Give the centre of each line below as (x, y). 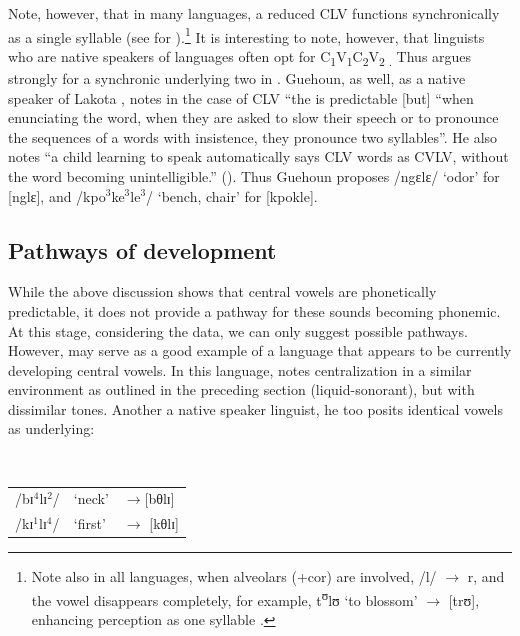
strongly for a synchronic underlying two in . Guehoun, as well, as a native (237, 77)
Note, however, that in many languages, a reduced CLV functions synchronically (254, 13)
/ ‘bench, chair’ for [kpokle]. (232, 195)
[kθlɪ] (164, 523)
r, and (486, 576)
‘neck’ (91, 498)
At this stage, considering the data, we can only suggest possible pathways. (238, 330)
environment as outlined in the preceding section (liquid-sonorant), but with (241, 389)
